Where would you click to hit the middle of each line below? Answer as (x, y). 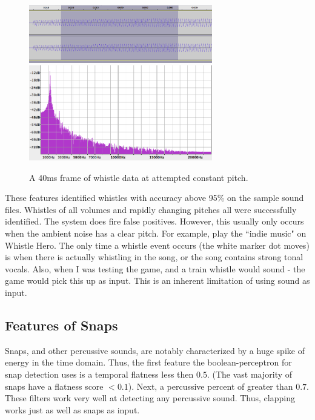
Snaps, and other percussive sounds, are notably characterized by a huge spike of (155, 350)
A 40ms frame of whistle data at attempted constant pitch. (139, 177)
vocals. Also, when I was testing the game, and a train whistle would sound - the (155, 268)
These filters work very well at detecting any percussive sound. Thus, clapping (150, 398)
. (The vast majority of (250, 374)
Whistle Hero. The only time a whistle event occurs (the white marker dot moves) (157, 245)
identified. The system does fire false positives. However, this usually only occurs (154, 221)
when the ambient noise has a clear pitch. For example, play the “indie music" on (156, 233)
